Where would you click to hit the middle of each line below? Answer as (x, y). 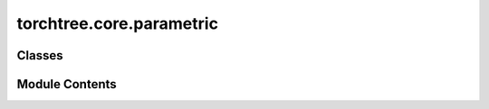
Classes (40, 55)
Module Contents (67, 84)
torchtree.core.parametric (118, 23)
